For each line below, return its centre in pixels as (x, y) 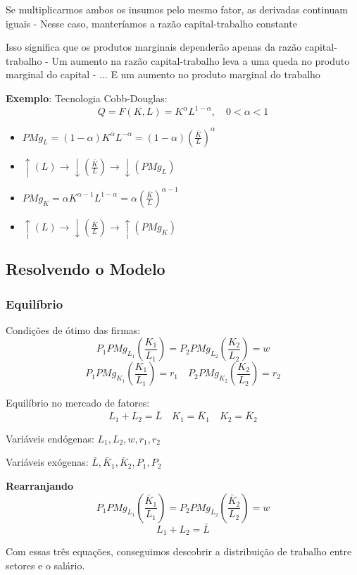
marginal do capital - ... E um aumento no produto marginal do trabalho (163, 74)
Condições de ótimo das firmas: (73, 329)
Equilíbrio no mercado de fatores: (78, 403)
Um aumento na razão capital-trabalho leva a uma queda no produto (201, 60)
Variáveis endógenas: (50, 438)
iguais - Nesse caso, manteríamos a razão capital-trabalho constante (151, 23)
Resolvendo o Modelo (86, 269)
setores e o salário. (45, 565)
